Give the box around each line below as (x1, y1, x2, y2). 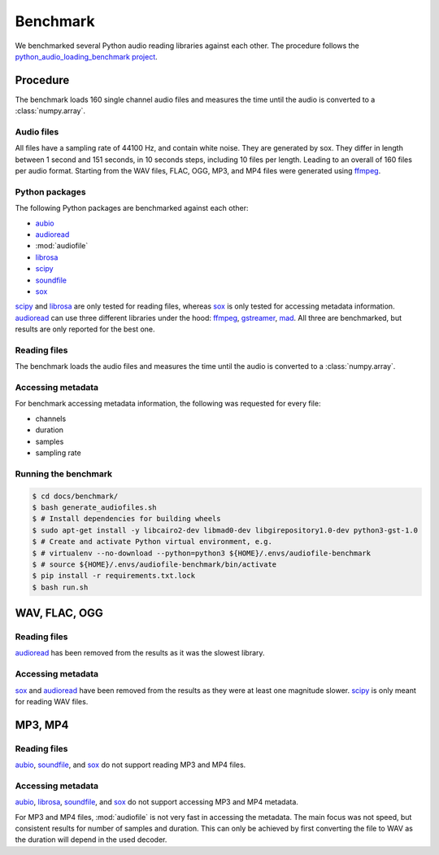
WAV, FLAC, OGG (15, 607, 103, 620)
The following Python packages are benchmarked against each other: (15, 204, 249, 213)
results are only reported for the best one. (15, 324, 155, 334)
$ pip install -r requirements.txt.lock (32, 571, 195, 581)
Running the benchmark (15, 468, 113, 480)
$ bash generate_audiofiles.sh (32, 502, 158, 512)
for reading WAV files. (15, 697, 89, 706)
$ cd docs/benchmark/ (32, 491, 119, 501)
